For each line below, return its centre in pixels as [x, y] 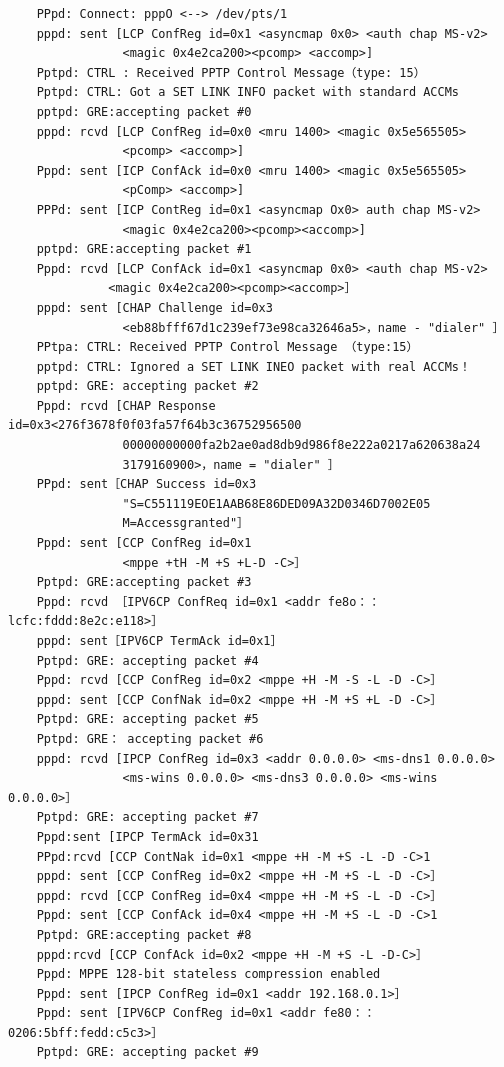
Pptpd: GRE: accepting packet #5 [147, 719]
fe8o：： [354, 601]
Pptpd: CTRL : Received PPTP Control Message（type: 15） [231, 72]
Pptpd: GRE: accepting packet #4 [147, 660]
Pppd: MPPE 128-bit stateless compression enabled [208, 974]
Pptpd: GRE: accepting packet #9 [147, 1052]
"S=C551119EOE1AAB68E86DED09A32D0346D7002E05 [276, 503]
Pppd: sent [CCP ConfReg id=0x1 [144, 543]
